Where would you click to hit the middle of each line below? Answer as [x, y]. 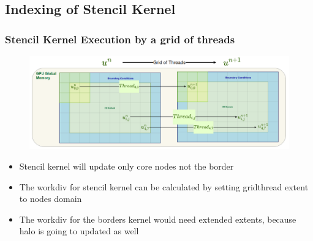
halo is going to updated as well [79, 231]
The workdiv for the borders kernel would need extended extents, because [158, 219]
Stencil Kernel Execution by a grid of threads [120, 39]
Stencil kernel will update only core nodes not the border [126, 166]
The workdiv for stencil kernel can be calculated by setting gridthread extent [164, 186]
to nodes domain [51, 199]
